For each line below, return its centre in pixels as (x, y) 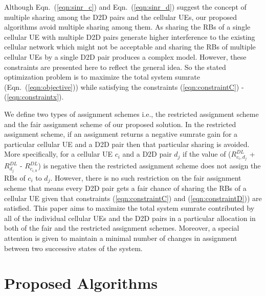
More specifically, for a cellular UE (58, 154)
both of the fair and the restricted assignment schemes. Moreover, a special (122, 228)
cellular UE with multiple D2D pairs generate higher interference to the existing (130, 36)
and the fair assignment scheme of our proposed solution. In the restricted (120, 124)
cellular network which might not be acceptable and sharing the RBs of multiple (130, 47)
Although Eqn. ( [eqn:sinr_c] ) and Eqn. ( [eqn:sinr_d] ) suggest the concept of (125, 7)
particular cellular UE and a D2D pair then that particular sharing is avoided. (127, 144)
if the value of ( (207, 154)
